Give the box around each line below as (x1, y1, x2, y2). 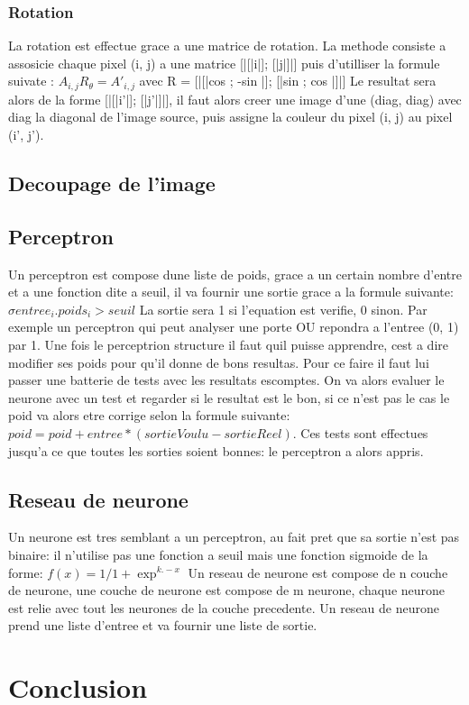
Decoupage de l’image (8, 169, 216, 197)
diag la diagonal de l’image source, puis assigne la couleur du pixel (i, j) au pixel (8, 107, 453, 126)
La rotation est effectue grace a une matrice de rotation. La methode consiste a (8, 36, 446, 55)
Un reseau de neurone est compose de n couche (188, 563, 448, 581)
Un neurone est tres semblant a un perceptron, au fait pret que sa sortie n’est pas (8, 527, 460, 546)
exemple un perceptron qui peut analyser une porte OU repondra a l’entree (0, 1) (8, 317, 459, 336)
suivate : (8, 71, 55, 90)
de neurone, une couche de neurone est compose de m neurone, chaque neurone (8, 581, 446, 600)
